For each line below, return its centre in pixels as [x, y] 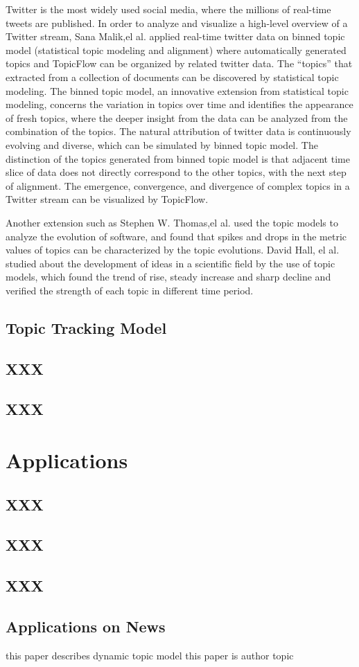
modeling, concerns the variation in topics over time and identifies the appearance [179, 104]
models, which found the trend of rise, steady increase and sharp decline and [168, 277]
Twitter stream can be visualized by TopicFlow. [107, 199]
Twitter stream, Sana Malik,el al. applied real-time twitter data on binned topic [175, 36]
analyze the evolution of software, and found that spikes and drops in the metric [176, 236]
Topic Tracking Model [86, 327]
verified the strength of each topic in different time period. [130, 290]
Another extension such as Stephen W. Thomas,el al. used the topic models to [172, 222]
